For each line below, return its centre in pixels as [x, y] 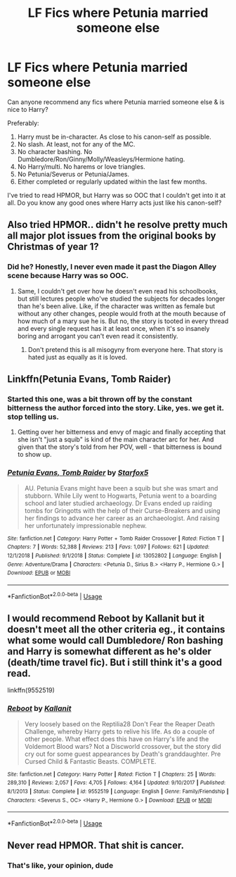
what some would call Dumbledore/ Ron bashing [115, 640]
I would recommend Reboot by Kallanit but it [106, 618]
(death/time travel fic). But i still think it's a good [115, 662]
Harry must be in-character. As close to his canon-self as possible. [114, 137]
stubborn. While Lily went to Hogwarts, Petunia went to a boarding [120, 496]
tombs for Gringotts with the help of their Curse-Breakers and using [122, 510]
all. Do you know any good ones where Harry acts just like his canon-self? [114, 203]
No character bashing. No [55, 151]
